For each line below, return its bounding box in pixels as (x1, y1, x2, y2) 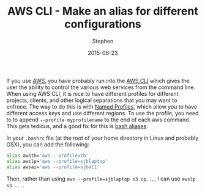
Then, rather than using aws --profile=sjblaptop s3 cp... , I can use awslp (6, 175, 196, 182)
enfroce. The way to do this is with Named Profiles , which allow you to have (6, 102, 198, 110)
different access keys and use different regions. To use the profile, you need (6, 109, 199, 117)
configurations (64, 17, 142, 31)
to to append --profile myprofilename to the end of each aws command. (6, 116, 191, 123)
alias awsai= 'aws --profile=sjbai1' (6, 163, 100, 170)
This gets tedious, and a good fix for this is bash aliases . (6, 122, 148, 129)
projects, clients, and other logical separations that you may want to (6, 96, 177, 104)
